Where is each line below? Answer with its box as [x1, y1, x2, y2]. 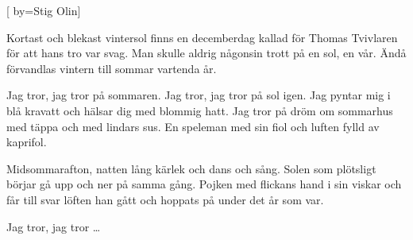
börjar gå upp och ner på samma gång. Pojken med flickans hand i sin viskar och [6, 176, 402, 192]
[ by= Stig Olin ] [6, 2, 81, 18]
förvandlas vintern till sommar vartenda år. [6, 60, 217, 76]
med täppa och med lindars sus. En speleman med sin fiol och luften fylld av [6, 118, 380, 134]
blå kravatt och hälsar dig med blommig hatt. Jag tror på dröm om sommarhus [6, 102, 393, 118]
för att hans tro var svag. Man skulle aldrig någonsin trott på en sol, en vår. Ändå [6, 45, 407, 61]
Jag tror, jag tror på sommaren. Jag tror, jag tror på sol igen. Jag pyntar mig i [6, 87, 391, 103]
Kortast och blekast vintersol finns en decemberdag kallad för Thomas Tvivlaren [6, 29, 398, 45]
